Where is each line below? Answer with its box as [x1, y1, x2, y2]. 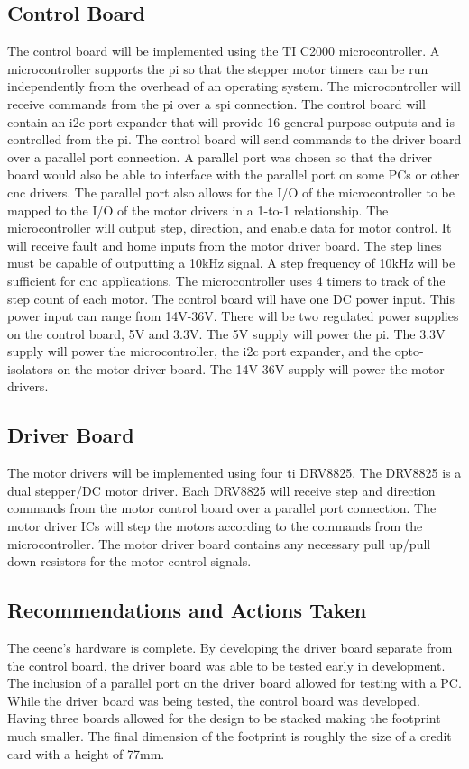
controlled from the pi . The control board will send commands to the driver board [7, 130, 462, 149]
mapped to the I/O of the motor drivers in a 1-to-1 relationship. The [7, 200, 389, 219]
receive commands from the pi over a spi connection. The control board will [7, 94, 426, 113]
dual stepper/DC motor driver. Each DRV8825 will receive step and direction [7, 481, 436, 499]
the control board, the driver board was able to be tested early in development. [7, 655, 446, 674]
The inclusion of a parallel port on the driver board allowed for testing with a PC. [7, 673, 462, 692]
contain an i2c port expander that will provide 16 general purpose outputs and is [7, 112, 455, 131]
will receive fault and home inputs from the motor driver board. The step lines [7, 235, 442, 254]
